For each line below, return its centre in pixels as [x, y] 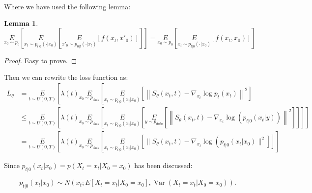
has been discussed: [163, 165]
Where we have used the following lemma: [67, 6]
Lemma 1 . [21, 23]
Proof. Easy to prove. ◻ [41, 60]
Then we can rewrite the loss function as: [66, 77]
